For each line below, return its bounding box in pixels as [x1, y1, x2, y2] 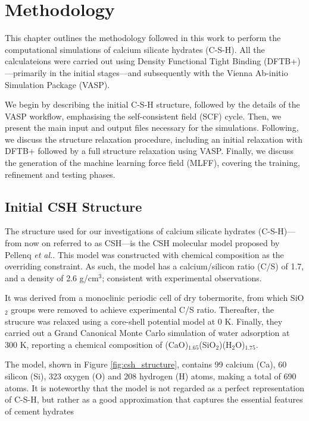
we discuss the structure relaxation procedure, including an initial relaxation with [5, 133, 302, 145]
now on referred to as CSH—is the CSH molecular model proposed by [24, 237, 280, 249]
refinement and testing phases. [5, 168, 116, 180]
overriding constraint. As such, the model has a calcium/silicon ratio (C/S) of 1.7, [5, 260, 304, 272]
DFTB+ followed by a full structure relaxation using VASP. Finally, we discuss [5, 144, 294, 157]
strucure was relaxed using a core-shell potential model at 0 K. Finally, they [5, 315, 283, 327]
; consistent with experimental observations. [102, 271, 262, 284]
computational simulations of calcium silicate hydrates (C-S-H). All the [5, 43, 265, 55]
